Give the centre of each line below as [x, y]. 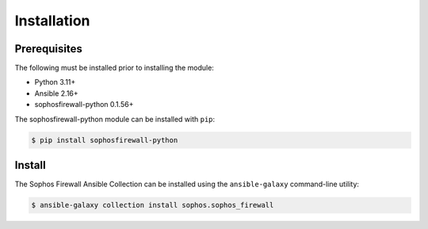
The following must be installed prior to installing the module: [114, 68]
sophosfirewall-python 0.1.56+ [84, 105]
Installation [52, 21]
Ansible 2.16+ [56, 93]
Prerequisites [48, 49]
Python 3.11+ [55, 82]
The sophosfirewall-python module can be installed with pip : [115, 119]
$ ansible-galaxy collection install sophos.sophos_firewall [153, 205]
